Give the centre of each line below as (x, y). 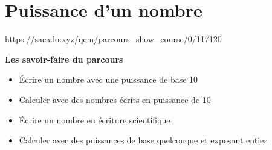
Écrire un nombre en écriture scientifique (95, 120)
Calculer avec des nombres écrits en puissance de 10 (115, 99)
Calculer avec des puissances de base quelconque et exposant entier (143, 140)
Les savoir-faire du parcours (64, 59)
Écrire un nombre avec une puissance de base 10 (108, 79)
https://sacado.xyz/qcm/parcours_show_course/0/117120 (113, 39)
